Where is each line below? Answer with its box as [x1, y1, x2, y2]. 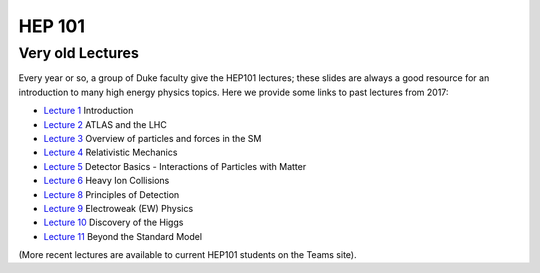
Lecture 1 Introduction [43, 105, 134, 117]
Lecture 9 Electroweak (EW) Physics [43, 202, 194, 214]
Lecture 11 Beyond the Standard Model [43, 230, 203, 242]
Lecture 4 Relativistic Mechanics [43, 146, 178, 159]
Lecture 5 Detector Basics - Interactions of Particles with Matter [43, 160, 307, 172]
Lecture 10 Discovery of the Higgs [43, 216, 184, 229]
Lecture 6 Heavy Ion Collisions [43, 175, 170, 187]
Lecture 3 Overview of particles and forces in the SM [43, 132, 262, 144]
